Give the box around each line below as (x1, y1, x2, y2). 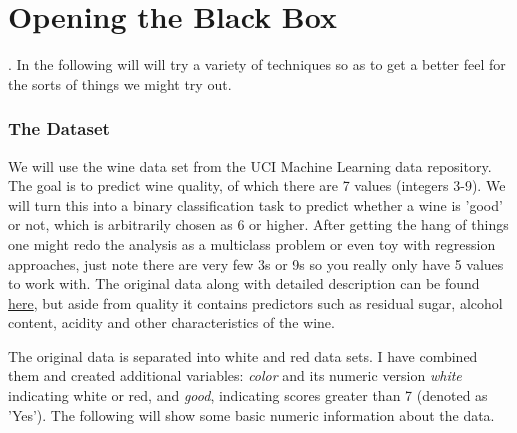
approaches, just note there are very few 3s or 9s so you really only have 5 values (8, 253, 504, 274)
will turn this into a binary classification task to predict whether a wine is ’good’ (8, 194, 503, 215)
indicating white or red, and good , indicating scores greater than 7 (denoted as (8, 385, 488, 406)
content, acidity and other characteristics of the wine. (8, 312, 335, 333)
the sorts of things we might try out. (8, 73, 232, 94)
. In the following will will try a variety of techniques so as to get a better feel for (8, 54, 506, 75)
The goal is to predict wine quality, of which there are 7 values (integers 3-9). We (8, 175, 506, 196)
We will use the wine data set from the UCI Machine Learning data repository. (8, 155, 492, 176)
